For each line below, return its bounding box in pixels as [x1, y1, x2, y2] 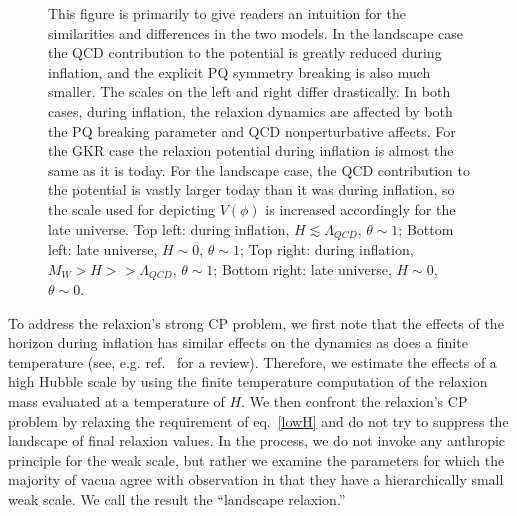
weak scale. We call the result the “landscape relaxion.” [8, 488, 346, 509]
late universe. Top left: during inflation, [48, 218, 290, 239]
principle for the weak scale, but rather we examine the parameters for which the [8, 449, 505, 470]
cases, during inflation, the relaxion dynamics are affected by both [48, 100, 453, 121]
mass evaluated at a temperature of [8, 391, 225, 411]
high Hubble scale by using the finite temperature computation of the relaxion [8, 371, 488, 392]
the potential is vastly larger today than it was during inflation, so [48, 179, 455, 200]
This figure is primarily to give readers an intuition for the [48, 3, 406, 23]
